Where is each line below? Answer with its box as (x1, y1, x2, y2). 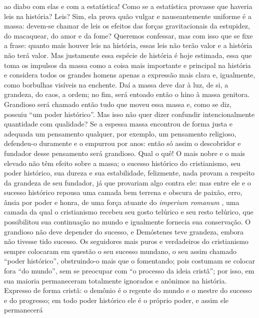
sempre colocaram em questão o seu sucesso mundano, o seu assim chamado (4, 245, 236, 256)
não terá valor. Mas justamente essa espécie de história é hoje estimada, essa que (4, 49, 252, 60)
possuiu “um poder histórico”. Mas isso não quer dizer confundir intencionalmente (4, 108, 255, 119)
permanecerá (4, 304, 43, 315)
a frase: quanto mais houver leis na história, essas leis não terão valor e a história (4, 40, 252, 50)
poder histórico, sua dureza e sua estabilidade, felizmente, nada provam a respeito (4, 167, 255, 178)
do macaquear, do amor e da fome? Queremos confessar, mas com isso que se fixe (4, 30, 253, 40)
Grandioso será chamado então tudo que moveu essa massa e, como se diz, (4, 98, 231, 109)
